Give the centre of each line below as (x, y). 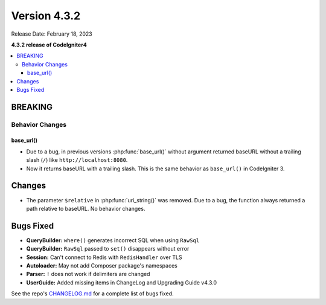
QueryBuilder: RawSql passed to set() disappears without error (108, 249)
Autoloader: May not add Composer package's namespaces (102, 266)
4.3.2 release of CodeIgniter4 (49, 45)
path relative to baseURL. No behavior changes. (86, 208)
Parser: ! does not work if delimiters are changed (88, 274)
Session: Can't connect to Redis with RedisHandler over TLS (104, 257)
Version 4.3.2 (46, 16)
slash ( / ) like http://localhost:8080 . (77, 160)
